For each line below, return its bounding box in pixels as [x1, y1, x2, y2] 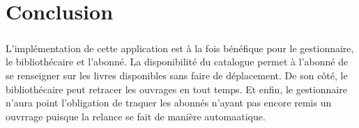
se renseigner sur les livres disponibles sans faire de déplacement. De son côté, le [6, 67, 348, 82]
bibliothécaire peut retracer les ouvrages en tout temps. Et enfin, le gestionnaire [6, 81, 347, 96]
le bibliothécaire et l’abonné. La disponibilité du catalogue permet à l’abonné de [6, 54, 349, 69]
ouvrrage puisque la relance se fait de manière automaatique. [6, 109, 266, 123]
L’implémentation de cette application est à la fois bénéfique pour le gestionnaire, [6, 40, 354, 55]
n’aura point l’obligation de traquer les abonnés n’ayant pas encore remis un [6, 95, 332, 110]
